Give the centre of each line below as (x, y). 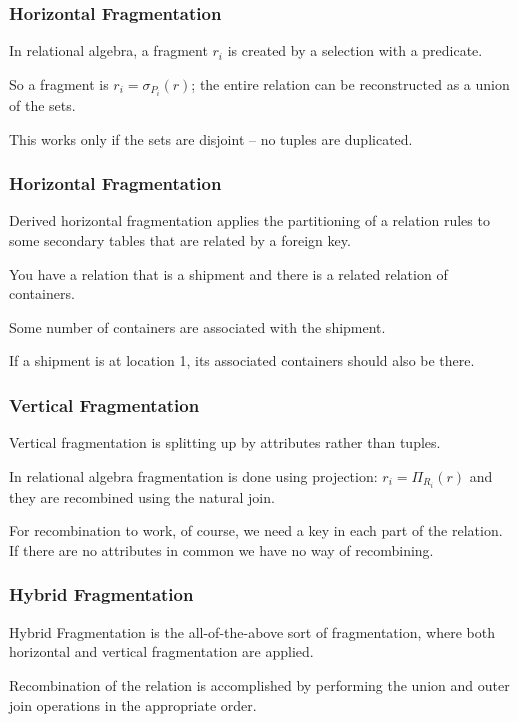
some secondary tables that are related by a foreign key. (180, 239)
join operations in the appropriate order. (133, 704)
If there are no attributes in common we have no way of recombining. (221, 549)
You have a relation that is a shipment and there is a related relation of (228, 273)
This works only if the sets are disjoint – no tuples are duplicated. (211, 138)
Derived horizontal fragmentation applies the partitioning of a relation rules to (249, 220)
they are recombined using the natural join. (142, 496)
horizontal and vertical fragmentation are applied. (161, 651)
